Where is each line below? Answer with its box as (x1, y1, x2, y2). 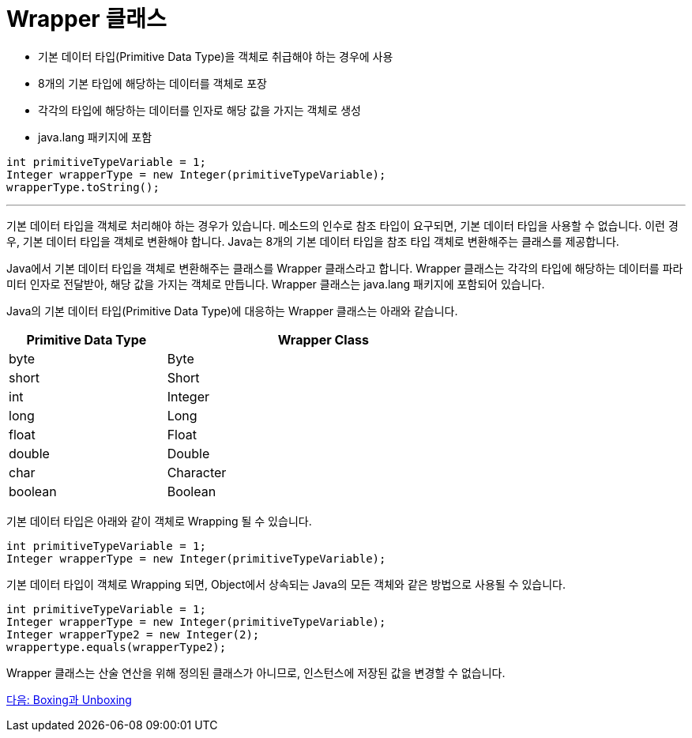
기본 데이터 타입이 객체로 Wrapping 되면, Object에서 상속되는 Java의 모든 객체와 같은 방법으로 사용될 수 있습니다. (6, 577, 566, 591)
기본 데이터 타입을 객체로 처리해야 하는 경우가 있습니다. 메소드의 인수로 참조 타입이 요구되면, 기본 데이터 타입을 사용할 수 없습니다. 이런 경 (6, 218, 679, 232)
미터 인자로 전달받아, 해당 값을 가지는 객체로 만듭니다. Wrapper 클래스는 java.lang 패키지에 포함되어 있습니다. (6, 277, 545, 291)
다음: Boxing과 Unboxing (6, 692, 132, 706)
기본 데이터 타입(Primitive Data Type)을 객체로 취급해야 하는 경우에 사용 (38, 49, 393, 63)
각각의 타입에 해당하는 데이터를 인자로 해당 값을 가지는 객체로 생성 (38, 103, 361, 117)
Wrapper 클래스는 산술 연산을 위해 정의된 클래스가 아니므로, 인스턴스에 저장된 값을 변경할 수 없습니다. (6, 665, 506, 680)
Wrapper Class (277, 331, 369, 348)
